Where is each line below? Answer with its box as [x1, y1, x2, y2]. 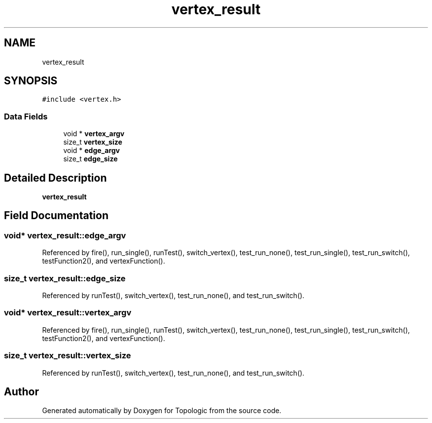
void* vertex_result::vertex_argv [4, 308, 132, 318]
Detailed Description [4, 171, 107, 184]
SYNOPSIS [4, 75, 58, 87]
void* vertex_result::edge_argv [4, 230, 126, 240]
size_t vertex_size [63, 138, 122, 147]
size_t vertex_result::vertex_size [4, 350, 131, 361]
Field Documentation [4, 209, 108, 222]
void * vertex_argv [63, 129, 125, 138]
